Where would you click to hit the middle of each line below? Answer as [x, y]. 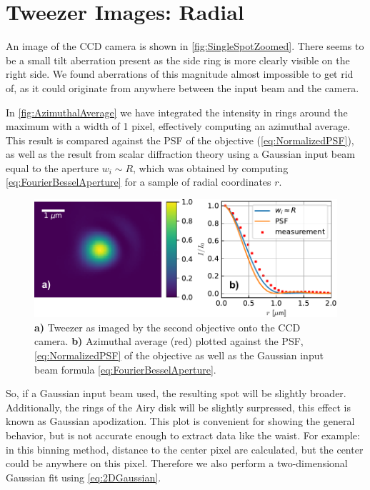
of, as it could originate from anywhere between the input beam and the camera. [182, 87]
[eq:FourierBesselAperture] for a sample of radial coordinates [139, 182]
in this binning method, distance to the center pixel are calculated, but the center [185, 449]
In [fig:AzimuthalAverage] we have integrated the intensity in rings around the [177, 112]
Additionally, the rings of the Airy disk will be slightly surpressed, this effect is [179, 407]
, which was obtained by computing [211, 167]
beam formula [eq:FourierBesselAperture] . [125, 369]
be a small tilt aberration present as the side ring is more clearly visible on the [178, 60]
